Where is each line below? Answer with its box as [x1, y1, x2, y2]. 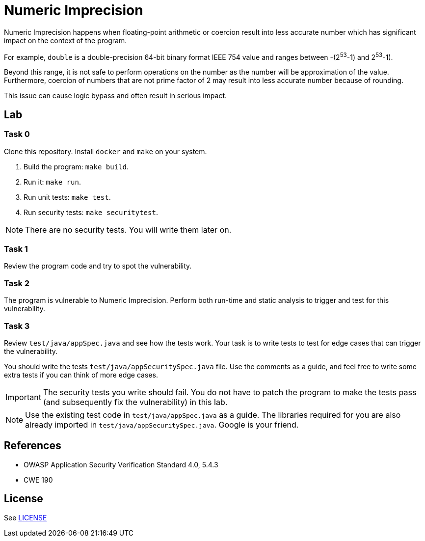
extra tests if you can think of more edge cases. [4, 370, 158, 379]
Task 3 [4, 321, 30, 331]
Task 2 [4, 278, 30, 288]
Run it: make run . [24, 177, 81, 186]
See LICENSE [4, 513, 47, 522]
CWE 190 [24, 475, 53, 484]
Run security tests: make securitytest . [24, 208, 158, 216]
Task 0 [4, 129, 30, 139]
